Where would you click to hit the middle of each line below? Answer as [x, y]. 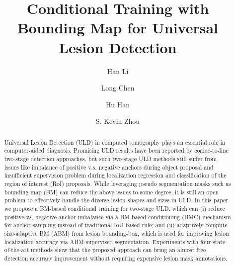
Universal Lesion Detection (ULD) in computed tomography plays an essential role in [115, 142]
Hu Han [118, 104]
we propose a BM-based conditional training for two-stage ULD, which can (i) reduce [115, 208]
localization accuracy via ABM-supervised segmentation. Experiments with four [108, 241]
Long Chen [118, 88]
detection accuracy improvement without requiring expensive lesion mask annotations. [116, 258]
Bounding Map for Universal [118, 28]
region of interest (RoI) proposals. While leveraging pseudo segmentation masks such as [117, 183]
